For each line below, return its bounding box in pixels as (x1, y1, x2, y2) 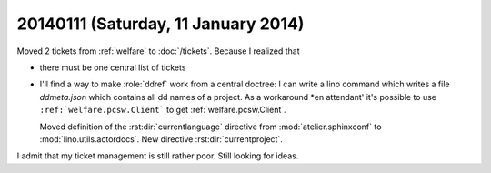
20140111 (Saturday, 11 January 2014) (16, 14, 305, 34)
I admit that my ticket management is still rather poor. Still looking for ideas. (16, 150, 299, 161)
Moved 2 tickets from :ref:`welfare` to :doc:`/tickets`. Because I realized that (16, 46, 300, 56)
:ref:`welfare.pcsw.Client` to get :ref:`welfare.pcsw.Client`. (39, 105, 286, 116)
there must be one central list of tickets (39, 62, 186, 73)
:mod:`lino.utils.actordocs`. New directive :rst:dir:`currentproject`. (39, 133, 284, 145)
